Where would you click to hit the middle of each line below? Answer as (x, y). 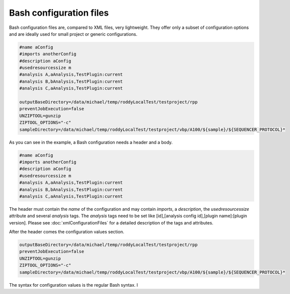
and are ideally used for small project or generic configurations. (73, 34)
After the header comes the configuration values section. (67, 232)
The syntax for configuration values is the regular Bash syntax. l (73, 285)
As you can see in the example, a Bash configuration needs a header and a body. (91, 142)
